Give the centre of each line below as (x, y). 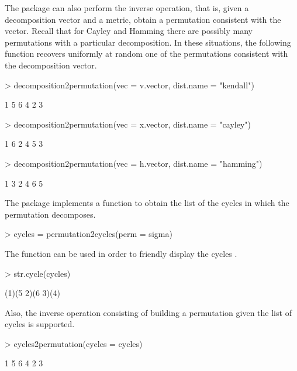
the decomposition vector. (51, 65)
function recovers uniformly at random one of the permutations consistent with (146, 54)
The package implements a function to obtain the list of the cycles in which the (147, 203)
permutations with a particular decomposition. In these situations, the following (148, 42)
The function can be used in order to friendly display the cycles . (121, 253)
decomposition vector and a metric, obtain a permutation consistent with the (143, 19)
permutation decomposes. (50, 214)
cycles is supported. (40, 324)
